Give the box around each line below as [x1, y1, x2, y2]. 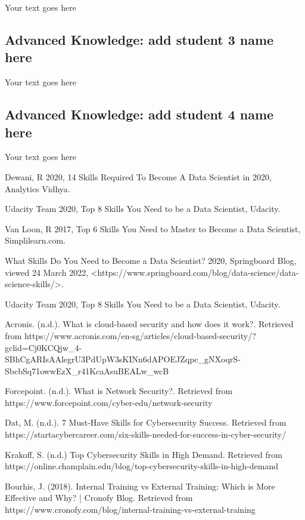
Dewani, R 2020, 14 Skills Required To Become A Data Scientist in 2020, [5, 170, 272, 183]
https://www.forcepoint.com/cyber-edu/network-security [5, 396, 213, 408]
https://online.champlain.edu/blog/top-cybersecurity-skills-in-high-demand [5, 460, 278, 472]
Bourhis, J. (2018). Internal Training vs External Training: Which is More [5, 479, 275, 492]
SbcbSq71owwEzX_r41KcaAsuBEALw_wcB [5, 364, 169, 377]
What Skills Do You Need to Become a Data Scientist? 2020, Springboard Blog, [5, 254, 297, 266]
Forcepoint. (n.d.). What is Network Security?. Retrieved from [5, 384, 233, 397]
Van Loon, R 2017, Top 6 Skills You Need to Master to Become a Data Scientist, [5, 222, 301, 235]
